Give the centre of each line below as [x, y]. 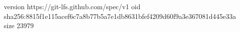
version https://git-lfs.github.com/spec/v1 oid [72, 6]
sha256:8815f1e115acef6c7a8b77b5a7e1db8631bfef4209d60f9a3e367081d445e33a [120, 16]
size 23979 [19, 25]
